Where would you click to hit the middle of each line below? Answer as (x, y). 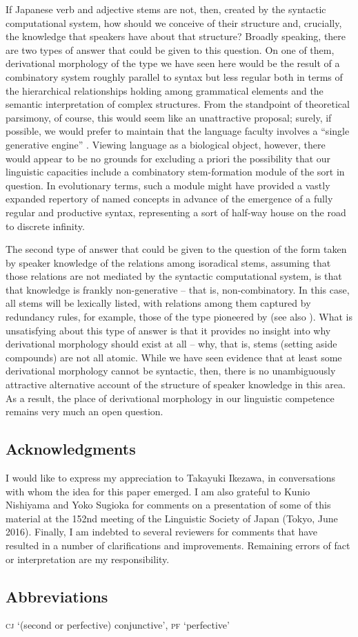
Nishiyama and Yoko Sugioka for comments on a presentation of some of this (168, 505)
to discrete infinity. (45, 226)
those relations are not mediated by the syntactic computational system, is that (174, 276)
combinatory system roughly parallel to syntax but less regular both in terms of (174, 76)
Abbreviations (57, 596)
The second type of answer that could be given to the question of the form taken (176, 249)
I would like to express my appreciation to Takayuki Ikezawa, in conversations (170, 478)
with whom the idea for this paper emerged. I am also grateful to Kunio (158, 491)
